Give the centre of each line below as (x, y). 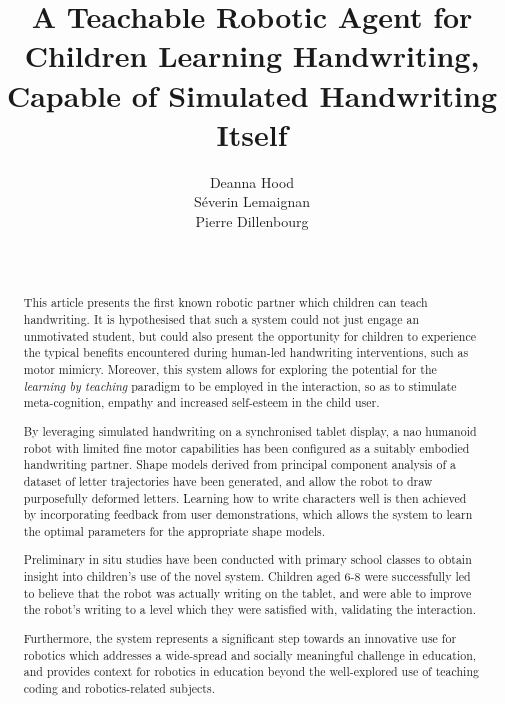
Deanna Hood (252, 181)
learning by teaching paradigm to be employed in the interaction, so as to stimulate (240, 385)
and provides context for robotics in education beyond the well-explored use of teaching (251, 671)
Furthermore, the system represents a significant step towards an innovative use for (240, 637)
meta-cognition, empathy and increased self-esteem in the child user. (201, 402)
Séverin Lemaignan (252, 201)
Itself (252, 133)
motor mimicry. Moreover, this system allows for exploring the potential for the (230, 369)
